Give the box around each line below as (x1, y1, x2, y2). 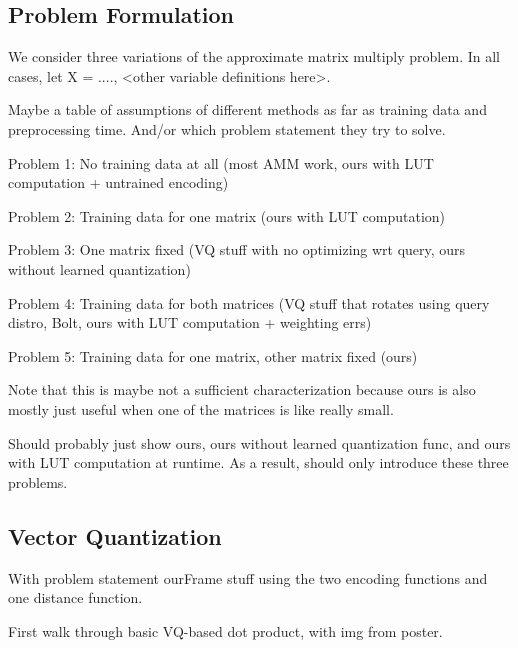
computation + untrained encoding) (8, 172, 229, 193)
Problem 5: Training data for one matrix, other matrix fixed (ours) (8, 345, 418, 366)
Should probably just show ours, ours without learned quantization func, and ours (8, 432, 511, 453)
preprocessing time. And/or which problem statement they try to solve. (8, 118, 446, 139)
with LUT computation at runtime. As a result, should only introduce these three (8, 452, 509, 473)
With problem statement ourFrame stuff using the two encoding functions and (8, 567, 488, 588)
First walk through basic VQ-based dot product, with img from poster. (8, 620, 443, 641)
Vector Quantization (8, 520, 222, 551)
